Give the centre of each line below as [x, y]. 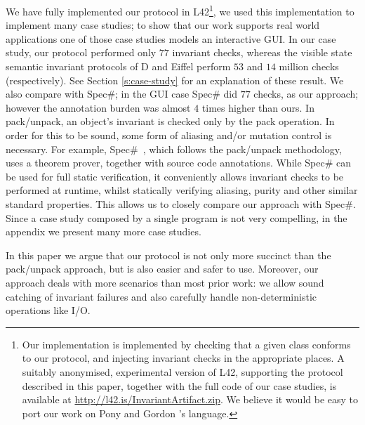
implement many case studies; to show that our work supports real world [163, 25]
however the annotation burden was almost [98, 107]
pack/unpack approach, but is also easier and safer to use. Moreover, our [162, 269]
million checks [309, 66]
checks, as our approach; [306, 94]
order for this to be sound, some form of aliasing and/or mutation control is [169, 135]
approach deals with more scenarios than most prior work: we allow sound [165, 282]
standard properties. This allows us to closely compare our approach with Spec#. [181, 203]
